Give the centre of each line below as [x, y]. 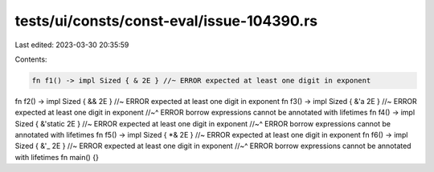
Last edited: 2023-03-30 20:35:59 [72, 45]
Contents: [31, 59]
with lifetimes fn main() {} [57, 157]
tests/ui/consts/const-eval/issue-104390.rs [166, 21]
